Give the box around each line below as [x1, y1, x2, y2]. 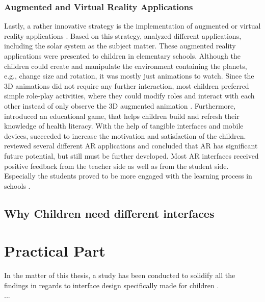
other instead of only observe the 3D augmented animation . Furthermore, [4, 100, 236, 111]
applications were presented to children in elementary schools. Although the [4, 51, 241, 61]
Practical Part [4, 240, 105, 261]
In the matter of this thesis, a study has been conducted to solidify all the [4, 270, 235, 281]
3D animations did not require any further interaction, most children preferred [4, 80, 249, 91]
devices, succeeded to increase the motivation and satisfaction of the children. [4, 130, 246, 141]
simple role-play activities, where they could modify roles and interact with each [4, 90, 255, 101]
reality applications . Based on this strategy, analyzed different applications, [4, 30, 242, 41]
